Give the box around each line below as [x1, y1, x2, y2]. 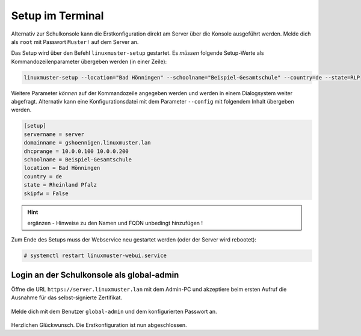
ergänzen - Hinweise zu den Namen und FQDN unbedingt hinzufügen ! [27, 219, 203, 226]
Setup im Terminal [11, 9, 104, 22]
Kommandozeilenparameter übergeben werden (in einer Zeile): [11, 58, 167, 65]
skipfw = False [23, 190, 69, 197]
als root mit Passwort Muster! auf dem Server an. [11, 38, 139, 45]
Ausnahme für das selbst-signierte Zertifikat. [11, 294, 123, 301]
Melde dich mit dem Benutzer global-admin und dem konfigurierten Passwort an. [11, 308, 217, 315]
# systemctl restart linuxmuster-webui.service [23, 252, 167, 259]
